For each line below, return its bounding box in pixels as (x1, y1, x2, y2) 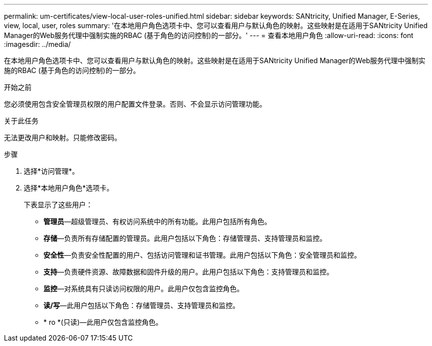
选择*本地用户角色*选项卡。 (24, 184, 114, 192)
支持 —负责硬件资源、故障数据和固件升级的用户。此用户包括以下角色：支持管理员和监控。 (43, 268, 333, 276)
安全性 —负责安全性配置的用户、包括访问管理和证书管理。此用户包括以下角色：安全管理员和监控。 (43, 251, 361, 259)
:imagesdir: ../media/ (4, 40, 71, 48)
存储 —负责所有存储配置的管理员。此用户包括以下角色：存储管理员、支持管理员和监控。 (43, 234, 326, 242)
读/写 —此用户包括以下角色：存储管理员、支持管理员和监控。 (43, 301, 240, 309)
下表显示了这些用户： (24, 200, 93, 209)
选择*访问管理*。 (24, 167, 79, 175)
